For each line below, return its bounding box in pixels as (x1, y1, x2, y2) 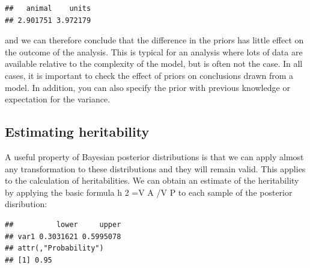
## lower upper (5, 220, 121, 229)
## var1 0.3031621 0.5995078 (5, 232, 121, 241)
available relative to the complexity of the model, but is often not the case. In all (5, 57, 303, 70)
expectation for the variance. (5, 93, 111, 105)
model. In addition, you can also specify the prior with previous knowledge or (5, 81, 290, 93)
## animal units (5, 4, 91, 13)
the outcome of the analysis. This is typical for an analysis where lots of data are (5, 45, 303, 58)
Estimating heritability (5, 122, 150, 141)
